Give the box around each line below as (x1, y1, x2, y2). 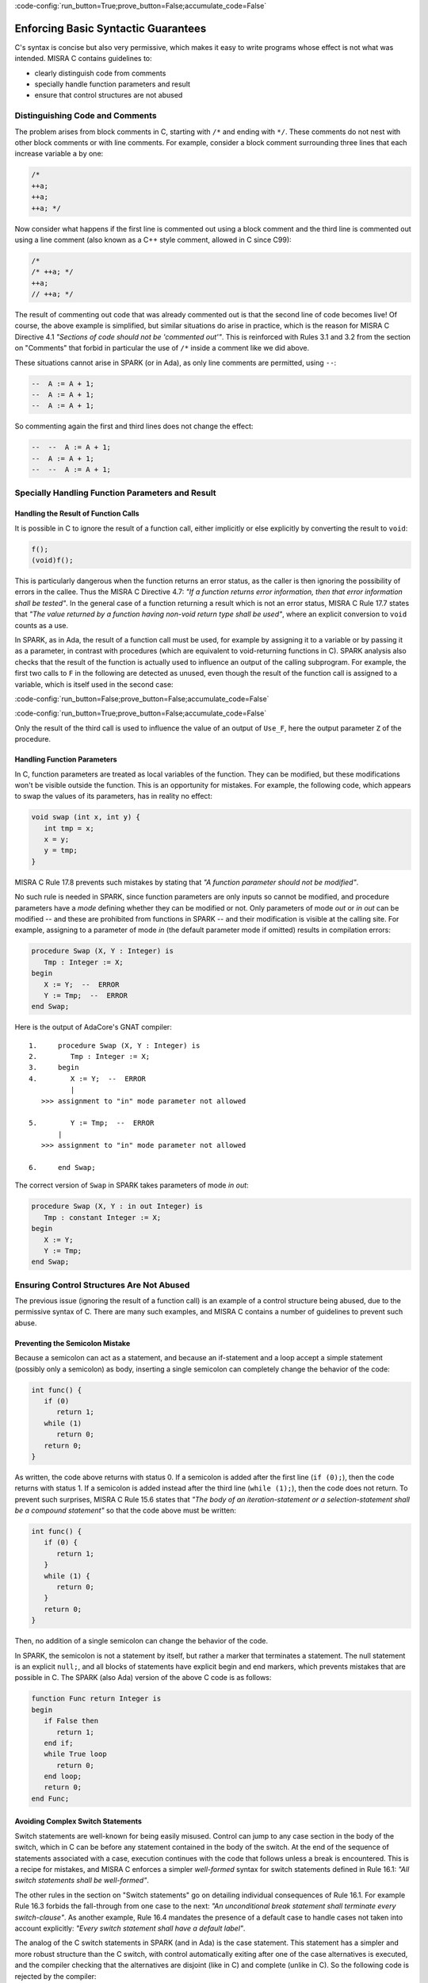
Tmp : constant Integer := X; (44, 1213, 162, 1222)
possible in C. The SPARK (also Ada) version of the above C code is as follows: (14, 1673, 272, 1682)
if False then (44, 1716, 99, 1725)
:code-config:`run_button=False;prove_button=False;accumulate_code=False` (14, 694, 269, 704)
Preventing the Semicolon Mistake (14, 1338, 131, 1348)
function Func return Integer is (31, 1694, 162, 1703)
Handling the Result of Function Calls (14, 508, 139, 519)
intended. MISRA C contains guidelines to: (14, 54, 152, 63)
